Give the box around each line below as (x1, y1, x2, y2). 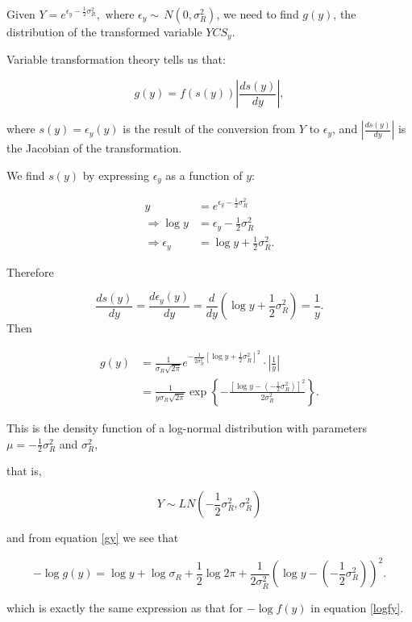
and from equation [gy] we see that (6, 529, 179, 545)
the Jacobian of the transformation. (6, 140, 182, 157)
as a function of (165, 166, 243, 183)
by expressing (82, 166, 149, 183)
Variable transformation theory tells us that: (6, 51, 226, 68)
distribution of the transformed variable (6, 23, 202, 40)
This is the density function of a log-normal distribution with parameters (6, 419, 368, 436)
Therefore (6, 263, 54, 280)
